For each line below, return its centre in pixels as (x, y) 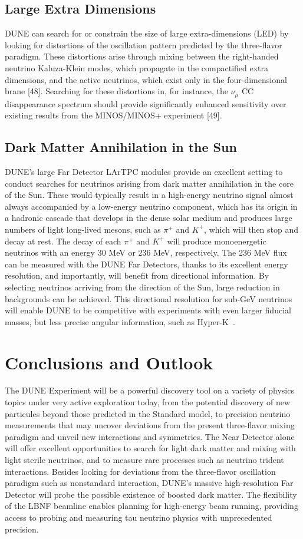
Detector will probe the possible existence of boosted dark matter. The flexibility (151, 494)
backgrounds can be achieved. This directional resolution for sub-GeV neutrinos (149, 298)
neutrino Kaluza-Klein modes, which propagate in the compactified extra (137, 67)
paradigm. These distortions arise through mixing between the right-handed (142, 56)
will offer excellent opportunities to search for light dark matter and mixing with (150, 448)
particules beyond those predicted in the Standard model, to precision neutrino (148, 413)
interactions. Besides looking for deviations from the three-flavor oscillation (140, 471)
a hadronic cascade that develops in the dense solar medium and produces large (149, 218)
